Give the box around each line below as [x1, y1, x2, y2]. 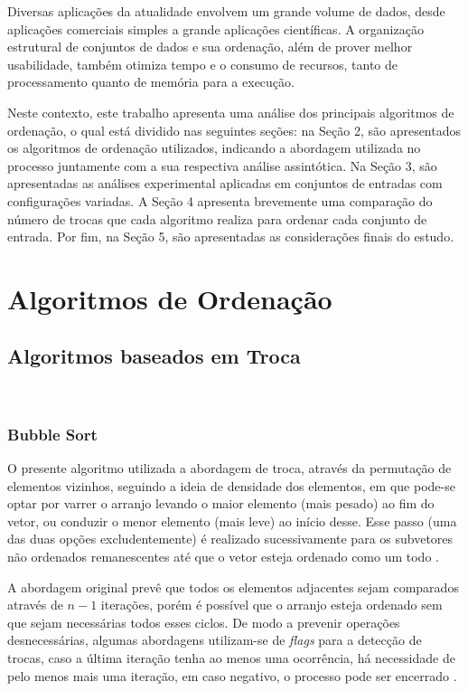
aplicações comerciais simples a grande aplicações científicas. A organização [7, 19, 424, 38]
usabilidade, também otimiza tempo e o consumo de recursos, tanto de [7, 54, 398, 73]
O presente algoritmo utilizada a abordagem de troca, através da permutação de [7, 459, 452, 478]
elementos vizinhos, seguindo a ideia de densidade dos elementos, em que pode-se [7, 476, 455, 495]
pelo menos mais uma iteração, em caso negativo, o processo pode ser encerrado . [7, 666, 457, 685]
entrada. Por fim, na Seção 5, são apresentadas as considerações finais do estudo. [7, 227, 454, 246]
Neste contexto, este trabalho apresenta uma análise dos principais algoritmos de [7, 102, 454, 121]
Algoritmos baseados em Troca [7, 342, 301, 370]
